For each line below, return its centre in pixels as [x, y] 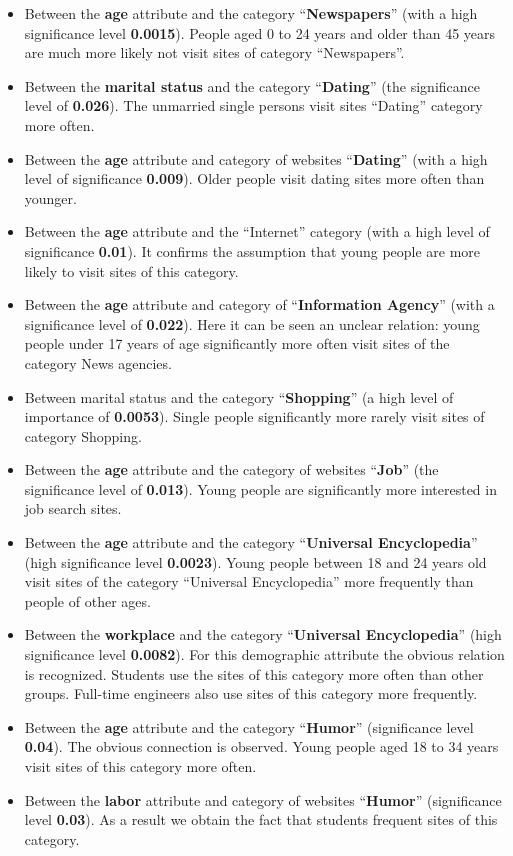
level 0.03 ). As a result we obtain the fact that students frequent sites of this [261, 819]
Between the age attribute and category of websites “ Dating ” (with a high [256, 158]
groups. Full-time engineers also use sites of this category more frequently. [251, 693]
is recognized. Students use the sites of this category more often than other [254, 673]
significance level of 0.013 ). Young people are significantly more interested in [260, 488]
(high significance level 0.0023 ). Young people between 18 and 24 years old [255, 561]
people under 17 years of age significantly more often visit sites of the [237, 343]
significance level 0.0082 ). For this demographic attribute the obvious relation [264, 654]
